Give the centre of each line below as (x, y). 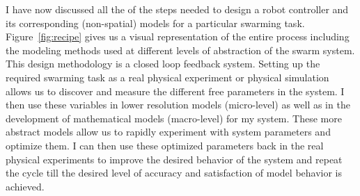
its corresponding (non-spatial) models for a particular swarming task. (155, 23)
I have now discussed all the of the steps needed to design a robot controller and (177, 9)
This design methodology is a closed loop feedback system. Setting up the (163, 64)
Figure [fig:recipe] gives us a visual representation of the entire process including (178, 36)
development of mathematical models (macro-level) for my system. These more (174, 118)
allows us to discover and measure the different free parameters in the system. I (175, 91)
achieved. (25, 186)
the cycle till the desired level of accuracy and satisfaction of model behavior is (174, 173)
